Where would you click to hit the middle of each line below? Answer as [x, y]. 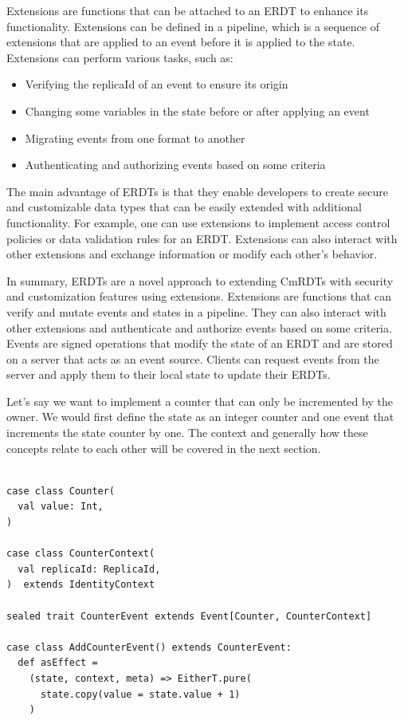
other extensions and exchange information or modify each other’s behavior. [192, 254]
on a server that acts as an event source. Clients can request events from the [193, 358]
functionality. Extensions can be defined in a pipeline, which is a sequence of [193, 26]
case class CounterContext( [81, 554]
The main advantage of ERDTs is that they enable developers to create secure [197, 191]
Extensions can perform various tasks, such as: [120, 57]
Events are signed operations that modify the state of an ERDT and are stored [200, 343]
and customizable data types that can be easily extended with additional [184, 207]
